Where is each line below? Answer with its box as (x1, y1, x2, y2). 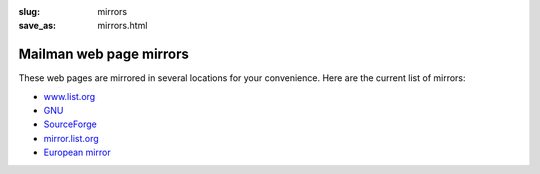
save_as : (18, 20, 57, 32)
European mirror (43, 146, 111, 159)
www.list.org (43, 90, 96, 102)
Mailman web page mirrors (18, 46, 190, 63)
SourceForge (43, 118, 97, 130)
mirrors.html (97, 20, 148, 32)
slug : (18, 6, 40, 17)
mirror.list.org (43, 132, 99, 144)
